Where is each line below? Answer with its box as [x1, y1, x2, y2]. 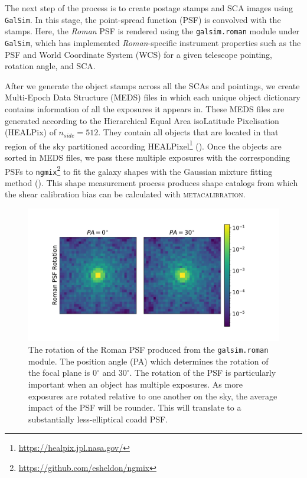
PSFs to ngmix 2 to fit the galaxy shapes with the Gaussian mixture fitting [5, 163, 273, 177]
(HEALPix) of [5, 126, 56, 138]
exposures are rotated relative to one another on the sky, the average [28, 389, 277, 402]
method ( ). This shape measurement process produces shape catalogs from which [5, 176, 298, 188]
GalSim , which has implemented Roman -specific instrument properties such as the [5, 36, 301, 48]
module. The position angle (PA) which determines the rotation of [28, 355, 269, 367]
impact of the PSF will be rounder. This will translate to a [28, 401, 241, 414]
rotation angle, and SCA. [5, 60, 96, 72]
